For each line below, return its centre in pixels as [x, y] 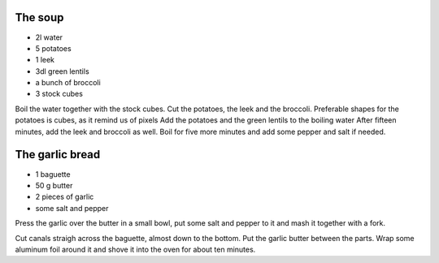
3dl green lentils [62, 71]
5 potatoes [54, 48]
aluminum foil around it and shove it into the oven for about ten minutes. [135, 249]
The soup [39, 17]
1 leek [45, 60]
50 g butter [54, 185]
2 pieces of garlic [65, 197]
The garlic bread [58, 155]
